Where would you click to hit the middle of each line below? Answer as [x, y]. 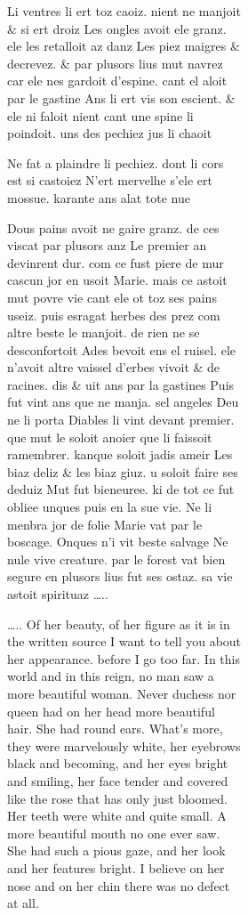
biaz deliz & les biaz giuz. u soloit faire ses [123, 471]
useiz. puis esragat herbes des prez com [114, 315]
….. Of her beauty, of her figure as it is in [119, 623]
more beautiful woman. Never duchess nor [122, 693]
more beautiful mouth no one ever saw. [114, 833]
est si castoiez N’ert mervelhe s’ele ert [110, 180]
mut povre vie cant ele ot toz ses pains [112, 297]
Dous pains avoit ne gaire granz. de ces [113, 227]
